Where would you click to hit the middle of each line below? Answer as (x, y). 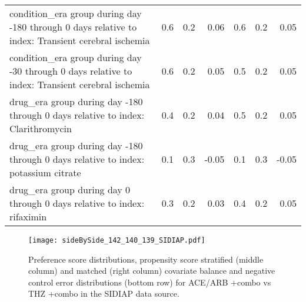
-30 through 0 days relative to (71, 71)
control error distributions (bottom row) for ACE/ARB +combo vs (150, 282)
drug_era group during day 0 (70, 189)
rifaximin (28, 217)
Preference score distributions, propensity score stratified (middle (146, 259)
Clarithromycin (41, 128)
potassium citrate (45, 172)
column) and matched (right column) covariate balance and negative (152, 271)
